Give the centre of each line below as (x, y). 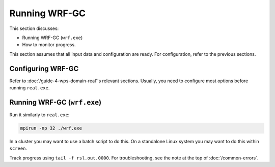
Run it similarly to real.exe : (39, 115)
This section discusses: (34, 28)
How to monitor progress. (49, 45)
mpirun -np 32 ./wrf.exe (51, 128)
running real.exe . (30, 88)
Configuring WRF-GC (44, 69)
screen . (18, 148)
